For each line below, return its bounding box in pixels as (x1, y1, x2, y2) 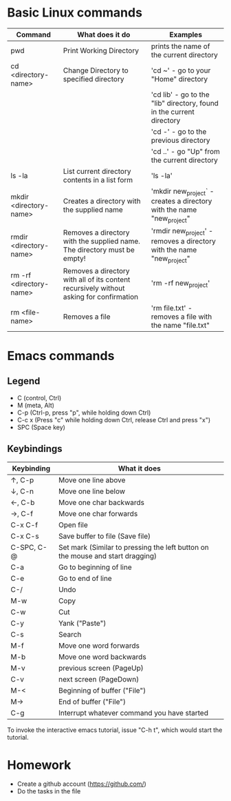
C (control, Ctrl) (16, 393, 62, 402)
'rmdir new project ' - (151, 226, 213, 237)
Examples (169, 30, 203, 39)
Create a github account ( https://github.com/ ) (16, 780, 146, 788)
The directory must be (63, 245, 135, 255)
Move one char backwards (58, 497, 144, 507)
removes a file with (151, 312, 212, 322)
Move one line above (58, 475, 126, 484)
